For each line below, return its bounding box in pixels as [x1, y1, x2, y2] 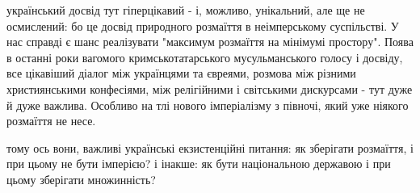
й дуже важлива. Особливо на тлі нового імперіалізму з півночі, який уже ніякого [6, 96, 409, 113]
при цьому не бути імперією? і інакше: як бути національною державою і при [6, 155, 391, 172]
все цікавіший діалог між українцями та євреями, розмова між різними [6, 65, 356, 82]
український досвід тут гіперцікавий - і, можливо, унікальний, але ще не [6, 2, 365, 18]
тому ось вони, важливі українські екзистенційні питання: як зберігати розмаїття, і [6, 139, 414, 156]
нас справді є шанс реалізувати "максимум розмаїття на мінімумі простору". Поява [6, 33, 414, 50]
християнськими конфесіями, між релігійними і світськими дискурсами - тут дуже [6, 80, 413, 97]
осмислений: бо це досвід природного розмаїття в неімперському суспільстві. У [6, 17, 399, 34]
